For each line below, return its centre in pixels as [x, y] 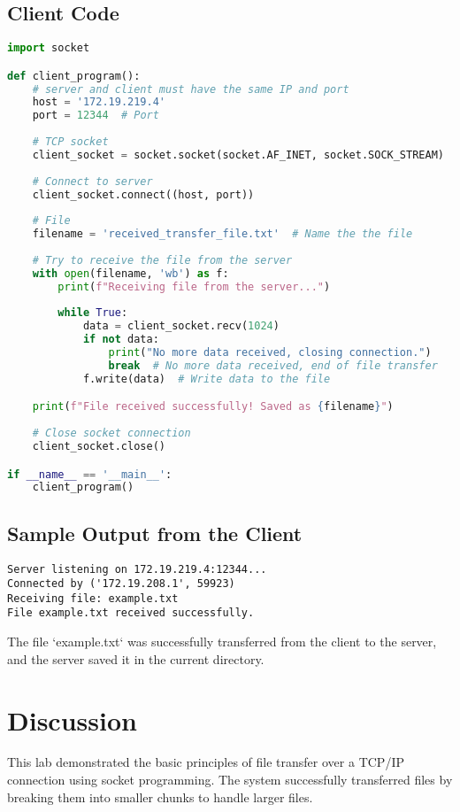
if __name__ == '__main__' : [90, 474]
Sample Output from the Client [155, 533]
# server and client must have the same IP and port [191, 89]
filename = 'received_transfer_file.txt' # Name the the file [222, 234]
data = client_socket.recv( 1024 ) [181, 326]
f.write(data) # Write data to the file [207, 379]
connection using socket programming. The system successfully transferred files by [230, 780]
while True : [93, 313]
